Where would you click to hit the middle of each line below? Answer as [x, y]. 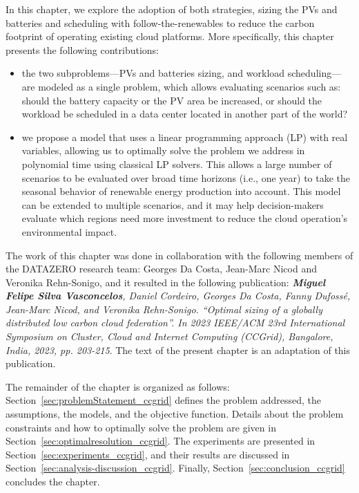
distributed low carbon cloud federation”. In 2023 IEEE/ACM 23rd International [175, 323]
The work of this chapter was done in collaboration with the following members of [179, 255]
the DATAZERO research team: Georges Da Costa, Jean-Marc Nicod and [161, 269]
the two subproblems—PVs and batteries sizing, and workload [153, 73]
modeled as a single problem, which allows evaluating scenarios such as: [190, 86]
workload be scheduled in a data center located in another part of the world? [185, 114]
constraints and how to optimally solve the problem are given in [141, 427]
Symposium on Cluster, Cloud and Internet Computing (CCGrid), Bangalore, [169, 336]
